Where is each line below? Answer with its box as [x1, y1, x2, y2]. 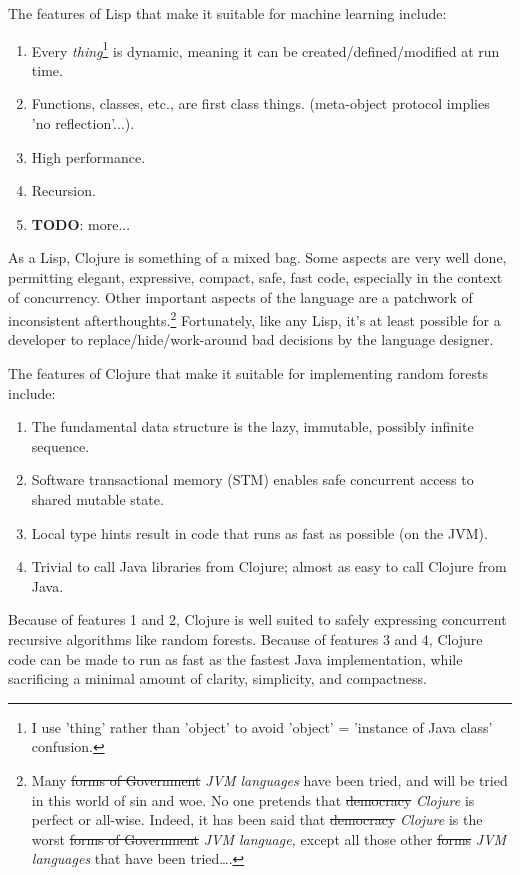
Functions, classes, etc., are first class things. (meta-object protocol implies [31, 93, 490, 114]
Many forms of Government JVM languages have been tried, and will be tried [31, 769, 508, 790]
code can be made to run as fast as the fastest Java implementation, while [8, 648, 463, 669]
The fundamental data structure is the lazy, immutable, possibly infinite [31, 416, 474, 437]
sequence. [31, 435, 90, 456]
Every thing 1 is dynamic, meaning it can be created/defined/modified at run [31, 37, 500, 61]
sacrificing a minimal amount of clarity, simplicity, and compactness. [8, 668, 427, 689]
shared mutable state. [31, 489, 164, 509]
